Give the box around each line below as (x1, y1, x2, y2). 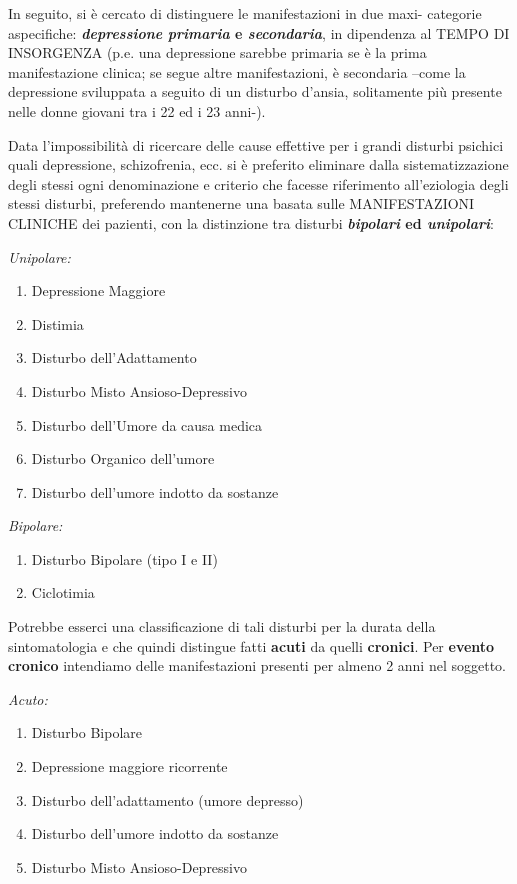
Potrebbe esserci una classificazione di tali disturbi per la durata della (8, 616, 436, 637)
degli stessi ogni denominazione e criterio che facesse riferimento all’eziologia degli (8, 173, 509, 194)
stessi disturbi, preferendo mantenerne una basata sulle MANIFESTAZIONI (8, 193, 475, 214)
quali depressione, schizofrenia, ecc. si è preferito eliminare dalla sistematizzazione (8, 154, 509, 175)
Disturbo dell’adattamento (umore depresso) (31, 789, 304, 810)
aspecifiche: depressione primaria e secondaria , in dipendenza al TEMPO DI (8, 22, 510, 43)
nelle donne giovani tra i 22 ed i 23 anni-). (8, 100, 266, 121)
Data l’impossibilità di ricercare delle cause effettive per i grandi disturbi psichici (8, 134, 504, 155)
